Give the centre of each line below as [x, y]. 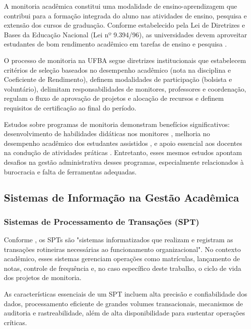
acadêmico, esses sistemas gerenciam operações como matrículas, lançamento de [122, 258]
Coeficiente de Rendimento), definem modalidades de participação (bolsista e [118, 79]
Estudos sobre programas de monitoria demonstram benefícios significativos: [117, 124]
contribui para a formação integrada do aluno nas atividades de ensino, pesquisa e [125, 15]
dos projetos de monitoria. [43, 277]
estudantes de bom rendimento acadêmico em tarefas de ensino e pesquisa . [115, 44]
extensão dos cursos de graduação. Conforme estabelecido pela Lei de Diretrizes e [125, 25]
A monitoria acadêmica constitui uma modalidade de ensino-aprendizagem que [121, 6]
